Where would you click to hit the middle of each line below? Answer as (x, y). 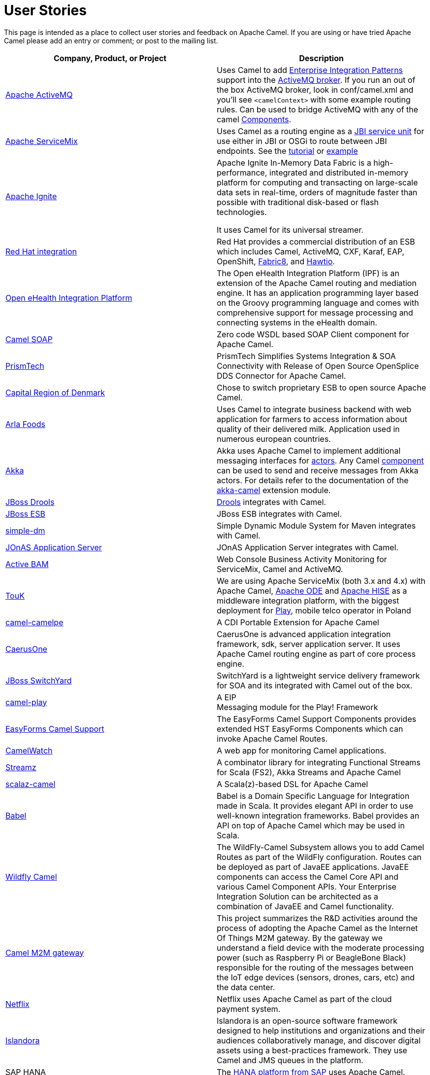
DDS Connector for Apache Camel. (281, 376)
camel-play (26, 702)
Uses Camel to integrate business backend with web (314, 409)
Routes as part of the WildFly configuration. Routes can (319, 857)
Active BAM (27, 564)
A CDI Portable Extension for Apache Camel (298, 622)
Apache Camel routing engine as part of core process (316, 654)
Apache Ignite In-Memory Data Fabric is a (294, 162)
